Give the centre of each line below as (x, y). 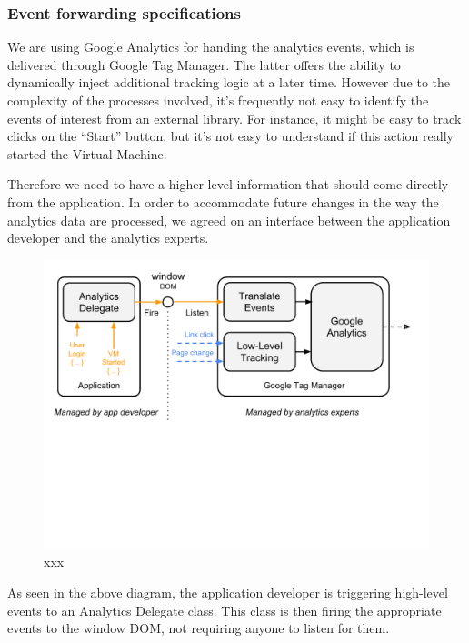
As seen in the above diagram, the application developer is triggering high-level (228, 592)
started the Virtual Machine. (87, 153)
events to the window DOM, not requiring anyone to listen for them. (199, 628)
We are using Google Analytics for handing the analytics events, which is (211, 47)
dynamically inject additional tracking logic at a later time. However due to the (229, 82)
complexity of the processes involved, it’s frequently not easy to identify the (218, 100)
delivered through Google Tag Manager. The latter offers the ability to (204, 64)
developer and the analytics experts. (108, 238)
